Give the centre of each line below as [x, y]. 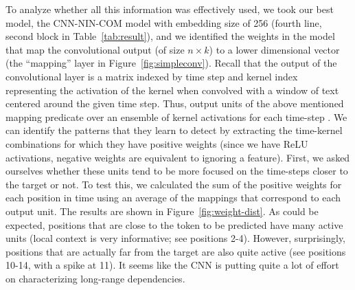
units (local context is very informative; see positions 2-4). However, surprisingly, [176, 238]
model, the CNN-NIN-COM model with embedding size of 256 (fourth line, [164, 22]
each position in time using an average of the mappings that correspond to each [173, 198]
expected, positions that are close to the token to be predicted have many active [174, 224]
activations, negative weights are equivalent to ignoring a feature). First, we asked [178, 157]
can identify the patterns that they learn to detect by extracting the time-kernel [174, 130]
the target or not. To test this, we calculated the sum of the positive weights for [174, 184]
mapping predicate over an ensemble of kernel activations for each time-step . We [176, 116]
